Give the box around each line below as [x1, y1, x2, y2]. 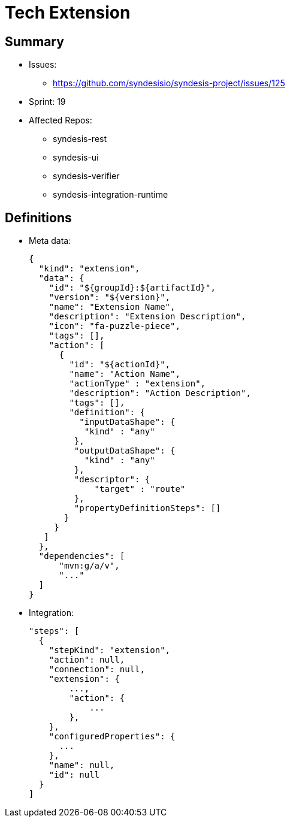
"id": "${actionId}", [69, 359, 171, 370]
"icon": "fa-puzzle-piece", [49, 321, 180, 331]
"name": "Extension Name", [49, 302, 176, 312]
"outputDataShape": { [74, 446, 176, 456]
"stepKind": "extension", [49, 645, 171, 655]
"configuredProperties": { [49, 732, 176, 742]
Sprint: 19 [29, 96, 66, 107]
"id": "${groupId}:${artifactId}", [49, 283, 216, 293]
